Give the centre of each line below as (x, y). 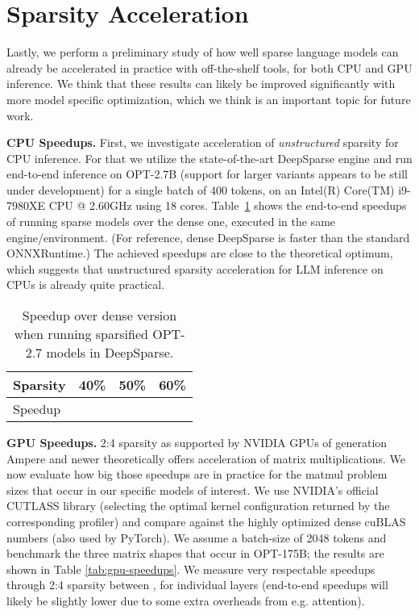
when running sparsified (81, 334)
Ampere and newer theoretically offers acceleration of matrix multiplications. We (206, 458)
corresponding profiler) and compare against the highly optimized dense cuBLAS (206, 521)
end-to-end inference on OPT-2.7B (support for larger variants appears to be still (207, 174)
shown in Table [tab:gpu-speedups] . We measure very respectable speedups (191, 569)
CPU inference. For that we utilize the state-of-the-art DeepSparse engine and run (209, 158)
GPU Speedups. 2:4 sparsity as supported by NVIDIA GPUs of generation (197, 443)
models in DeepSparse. (110, 353)
